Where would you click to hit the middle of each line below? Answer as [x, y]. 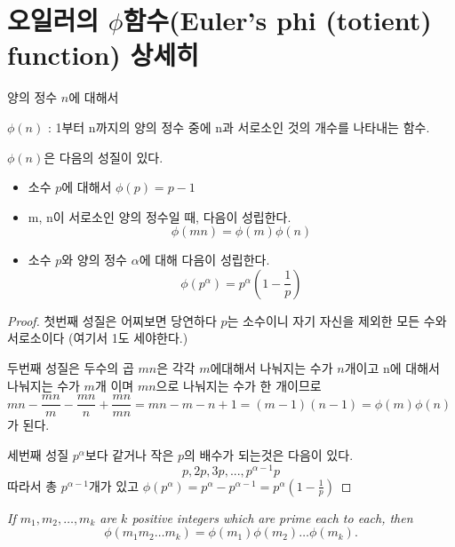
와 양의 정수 [94, 260]
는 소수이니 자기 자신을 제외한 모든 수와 [337, 320]
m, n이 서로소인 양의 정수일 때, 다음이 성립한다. [160, 216]
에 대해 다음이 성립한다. [204, 260]
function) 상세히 [103, 55]
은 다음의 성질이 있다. [104, 157]
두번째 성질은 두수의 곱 [71, 368]
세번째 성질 [38, 454]
